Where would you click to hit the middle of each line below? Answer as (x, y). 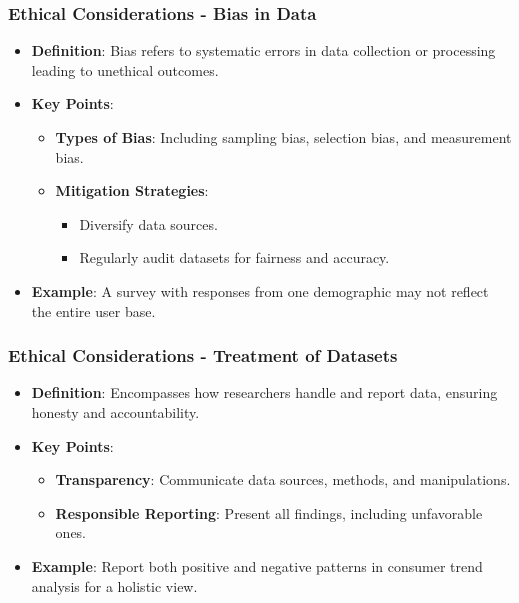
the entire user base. (93, 310)
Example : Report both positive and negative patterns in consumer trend (257, 565)
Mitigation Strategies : (132, 190)
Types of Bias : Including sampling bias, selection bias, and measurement (283, 137)
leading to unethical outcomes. (125, 69)
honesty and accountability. (115, 411)
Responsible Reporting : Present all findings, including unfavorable (269, 512)
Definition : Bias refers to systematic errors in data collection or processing (263, 50)
